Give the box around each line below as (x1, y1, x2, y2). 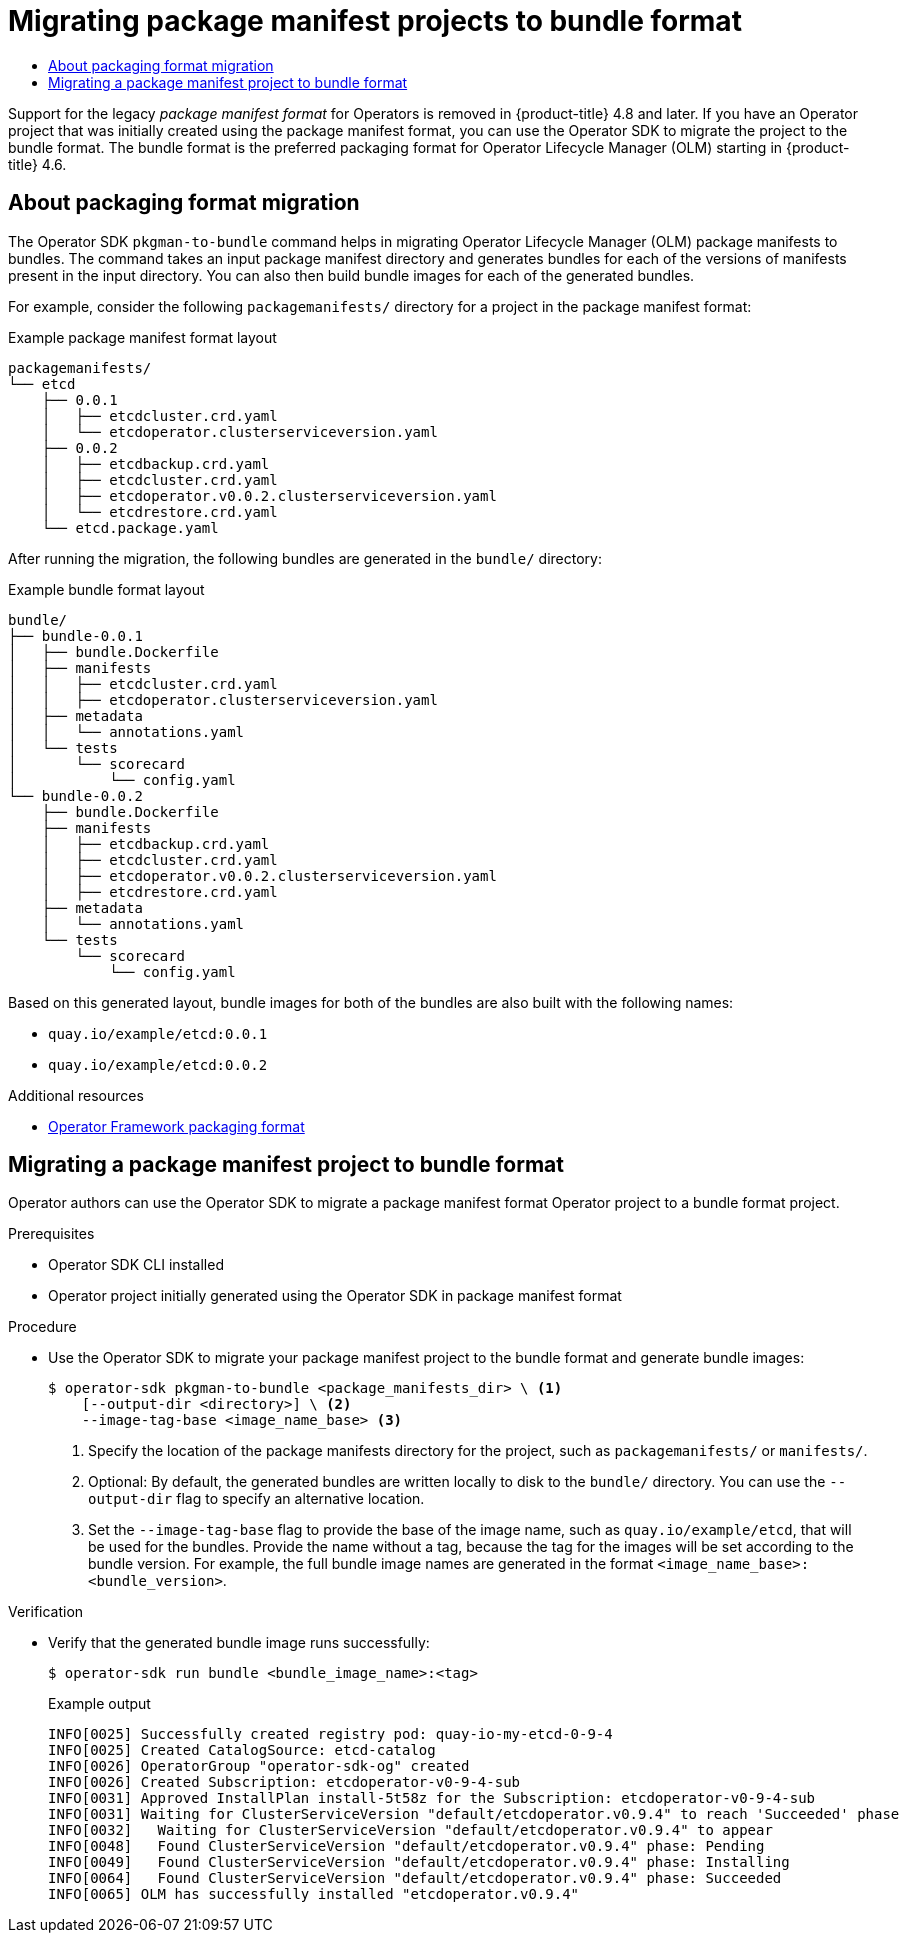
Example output (48, 1695, 151, 1713)
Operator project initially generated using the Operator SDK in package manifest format (48, 1287, 622, 1305)
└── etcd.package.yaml (41, 519, 219, 536)
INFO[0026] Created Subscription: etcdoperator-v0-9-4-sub (48, 1774, 521, 1791)
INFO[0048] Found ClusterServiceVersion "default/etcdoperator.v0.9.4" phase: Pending (48, 1838, 765, 1855)
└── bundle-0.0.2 (8, 787, 143, 804)
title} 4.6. (8, 155, 67, 173)
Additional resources (8, 1086, 144, 1104)
